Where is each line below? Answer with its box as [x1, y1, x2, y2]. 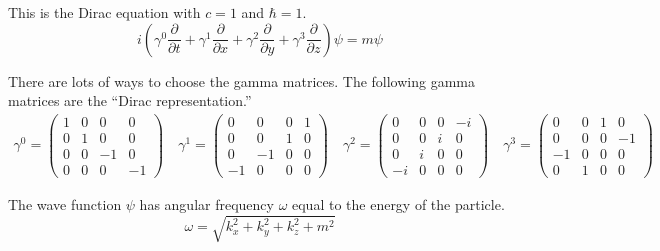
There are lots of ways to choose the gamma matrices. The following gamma [8, 70, 475, 91]
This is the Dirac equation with [8, 2, 201, 22]
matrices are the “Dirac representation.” [8, 90, 252, 111]
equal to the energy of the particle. [292, 194, 505, 214]
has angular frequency [139, 194, 274, 214]
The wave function [8, 194, 122, 214]
